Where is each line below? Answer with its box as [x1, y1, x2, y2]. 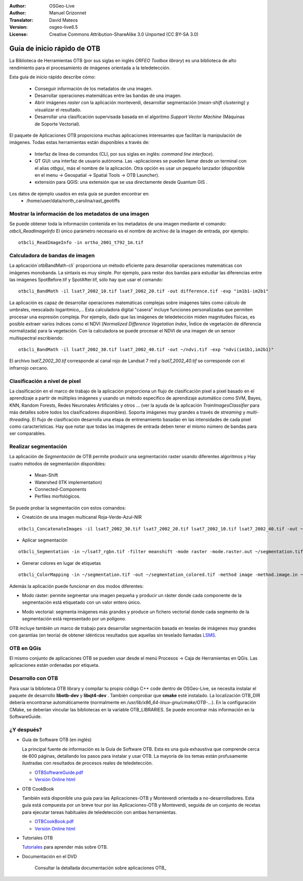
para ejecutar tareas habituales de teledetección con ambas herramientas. [22, 809, 177, 815]
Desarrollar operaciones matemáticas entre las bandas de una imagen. [34, 92, 182, 99]
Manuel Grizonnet [49, 10, 86, 16]
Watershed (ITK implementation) [34, 479, 103, 485]
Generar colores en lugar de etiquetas [22, 560, 101, 566]
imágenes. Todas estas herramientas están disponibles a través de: [9, 139, 150, 145]
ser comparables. [9, 430, 46, 436]
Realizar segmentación [9, 443, 68, 450]
